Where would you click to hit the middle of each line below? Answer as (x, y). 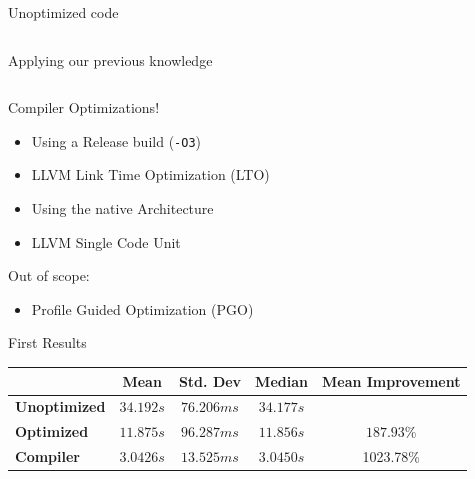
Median (281, 380)
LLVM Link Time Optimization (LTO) (150, 174)
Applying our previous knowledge (110, 59)
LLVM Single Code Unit (106, 241)
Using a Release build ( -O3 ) (116, 140)
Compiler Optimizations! (84, 107)
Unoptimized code (63, 12)
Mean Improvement (391, 380)
